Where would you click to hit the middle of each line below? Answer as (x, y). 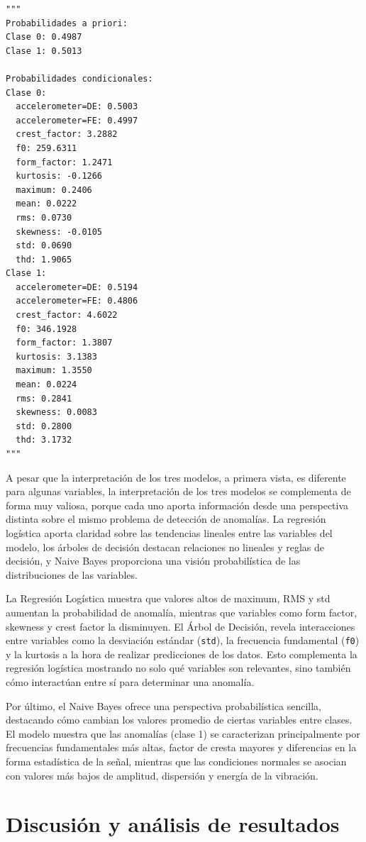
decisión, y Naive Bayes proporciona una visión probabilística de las (153, 561)
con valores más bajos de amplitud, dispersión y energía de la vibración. (162, 775)
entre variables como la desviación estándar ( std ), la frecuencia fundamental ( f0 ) (183, 640)
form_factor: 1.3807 (64, 343)
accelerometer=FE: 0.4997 (77, 120)
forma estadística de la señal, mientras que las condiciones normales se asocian (176, 761)
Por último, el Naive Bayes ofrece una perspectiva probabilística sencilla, (163, 705)
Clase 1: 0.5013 (44, 51)
